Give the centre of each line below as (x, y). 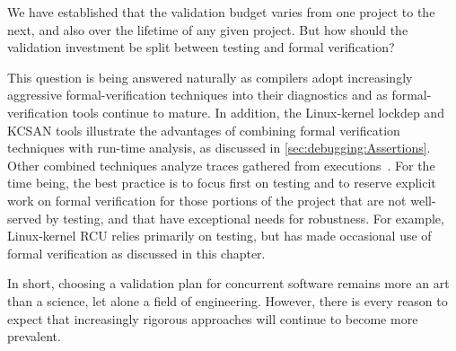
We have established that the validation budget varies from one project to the (221, 12)
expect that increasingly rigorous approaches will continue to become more (213, 318)
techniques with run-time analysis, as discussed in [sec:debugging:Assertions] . (219, 148)
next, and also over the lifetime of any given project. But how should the (208, 29)
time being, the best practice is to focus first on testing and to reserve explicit (222, 183)
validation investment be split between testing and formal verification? (201, 47)
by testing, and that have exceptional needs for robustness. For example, (245, 218)
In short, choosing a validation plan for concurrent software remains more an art (228, 283)
